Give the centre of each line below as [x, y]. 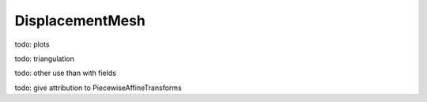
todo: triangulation [45, 59]
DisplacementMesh [80, 21]
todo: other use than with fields [65, 73]
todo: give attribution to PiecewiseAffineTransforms [98, 88]
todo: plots [32, 44]
